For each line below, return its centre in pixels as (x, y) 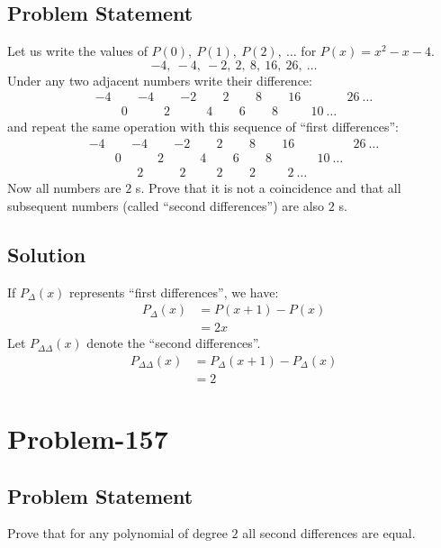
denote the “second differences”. (174, 343)
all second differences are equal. (329, 533)
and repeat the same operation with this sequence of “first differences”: (203, 127)
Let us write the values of (77, 51)
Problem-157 (88, 438)
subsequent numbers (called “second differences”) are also (166, 205)
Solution (47, 254)
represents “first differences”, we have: (174, 292)
